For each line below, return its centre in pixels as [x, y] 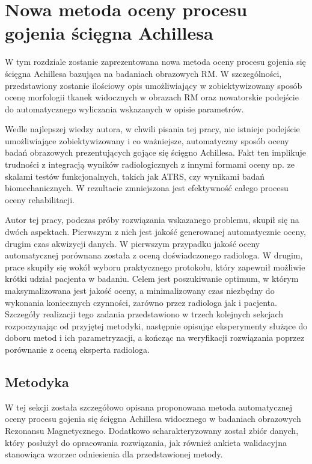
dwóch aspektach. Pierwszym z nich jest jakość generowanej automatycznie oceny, [156, 232]
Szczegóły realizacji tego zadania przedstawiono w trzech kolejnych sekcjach [144, 314]
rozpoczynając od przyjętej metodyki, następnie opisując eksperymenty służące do [156, 325]
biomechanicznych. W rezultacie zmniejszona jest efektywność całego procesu [147, 188]
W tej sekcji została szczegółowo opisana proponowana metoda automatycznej [148, 407]
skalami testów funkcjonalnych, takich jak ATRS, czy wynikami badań [135, 176]
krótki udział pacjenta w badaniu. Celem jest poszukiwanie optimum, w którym [152, 279]
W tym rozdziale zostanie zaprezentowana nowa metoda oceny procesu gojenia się [155, 62]
